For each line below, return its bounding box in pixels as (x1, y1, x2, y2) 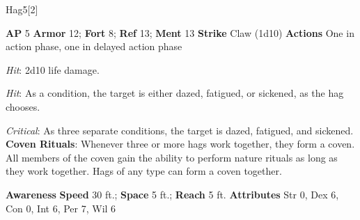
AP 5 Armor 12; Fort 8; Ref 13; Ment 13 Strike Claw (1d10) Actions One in (6, 25, 354, 40)
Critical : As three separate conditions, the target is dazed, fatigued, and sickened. (6, 123, 354, 137)
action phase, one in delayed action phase (6, 39, 182, 54)
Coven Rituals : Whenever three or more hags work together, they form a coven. (6, 136, 355, 151)
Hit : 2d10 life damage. (6, 62, 100, 77)
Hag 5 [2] (6, 2, 38, 16)
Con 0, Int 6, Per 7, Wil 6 (6, 201, 116, 215)
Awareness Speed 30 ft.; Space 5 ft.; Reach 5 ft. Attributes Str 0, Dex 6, (6, 187, 339, 201)
